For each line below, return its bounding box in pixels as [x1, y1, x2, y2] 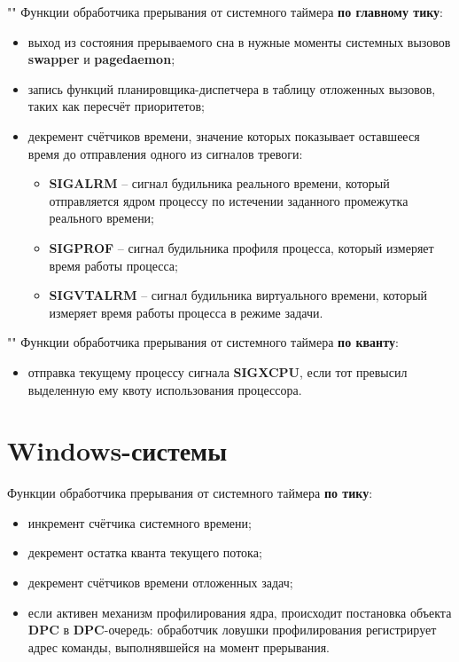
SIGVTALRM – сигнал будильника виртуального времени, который [49, 286, 428, 304]
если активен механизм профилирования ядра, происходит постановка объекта [27, 603, 452, 621]
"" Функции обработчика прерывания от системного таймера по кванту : [7, 333, 399, 351]
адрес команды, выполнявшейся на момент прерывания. [27, 637, 330, 656]
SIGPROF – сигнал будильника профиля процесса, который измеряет [49, 238, 434, 256]
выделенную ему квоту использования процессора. [27, 380, 302, 398]
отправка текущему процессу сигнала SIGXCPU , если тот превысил [27, 362, 408, 381]
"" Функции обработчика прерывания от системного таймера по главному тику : [7, 3, 443, 20]
